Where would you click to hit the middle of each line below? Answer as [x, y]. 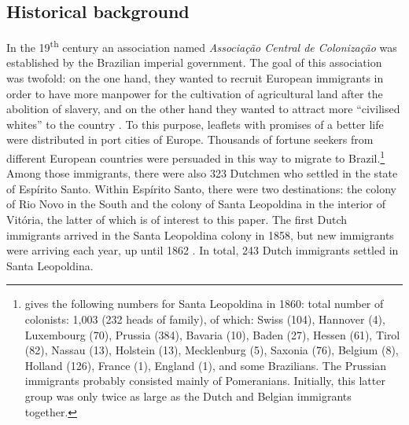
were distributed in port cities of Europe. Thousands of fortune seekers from [190, 139]
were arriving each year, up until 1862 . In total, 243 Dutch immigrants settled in [203, 250]
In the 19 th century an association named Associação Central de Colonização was [202, 46]
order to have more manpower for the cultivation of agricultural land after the [195, 93]
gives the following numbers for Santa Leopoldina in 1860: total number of [204, 304]
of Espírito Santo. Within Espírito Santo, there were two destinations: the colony [201, 188]
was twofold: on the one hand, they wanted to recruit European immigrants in [195, 78]
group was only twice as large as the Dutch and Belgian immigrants [188, 396]
